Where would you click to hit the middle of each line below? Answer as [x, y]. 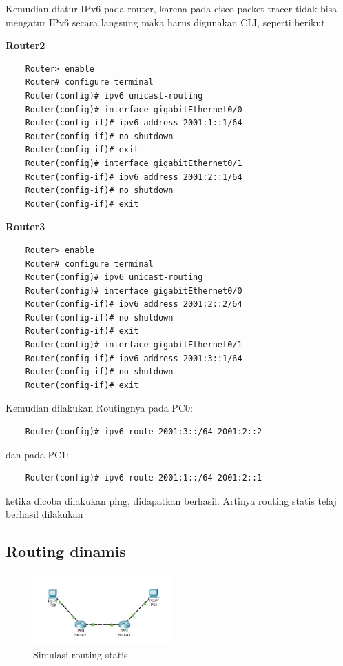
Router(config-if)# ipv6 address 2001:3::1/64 [134, 358]
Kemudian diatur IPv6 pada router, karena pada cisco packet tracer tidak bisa [171, 8]
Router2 [25, 45]
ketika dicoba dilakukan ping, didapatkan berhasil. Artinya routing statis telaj [171, 500]
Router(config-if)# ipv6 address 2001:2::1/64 [134, 177]
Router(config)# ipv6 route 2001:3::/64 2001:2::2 [144, 432]
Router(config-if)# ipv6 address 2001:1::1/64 [134, 123]
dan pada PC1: [37, 454]
